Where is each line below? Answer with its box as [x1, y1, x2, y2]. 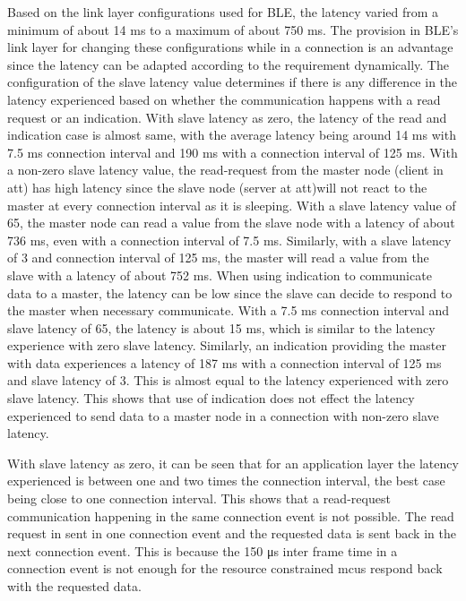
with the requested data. [7, 577, 142, 595]
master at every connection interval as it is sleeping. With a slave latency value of [7, 195, 456, 214]
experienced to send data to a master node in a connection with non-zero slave [7, 406, 439, 425]
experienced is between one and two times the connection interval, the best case [7, 471, 445, 490]
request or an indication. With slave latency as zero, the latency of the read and [7, 107, 447, 126]
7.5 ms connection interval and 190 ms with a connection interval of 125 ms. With [7, 142, 458, 161]
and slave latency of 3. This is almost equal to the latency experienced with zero [7, 371, 449, 390]
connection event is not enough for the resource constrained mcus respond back [7, 559, 443, 578]
